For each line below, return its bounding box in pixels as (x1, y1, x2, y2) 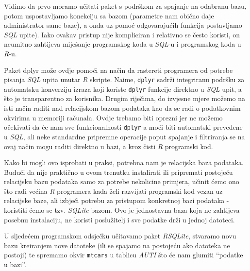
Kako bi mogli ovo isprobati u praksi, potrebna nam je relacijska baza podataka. (4, 157, 244, 168)
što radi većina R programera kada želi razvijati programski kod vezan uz (4, 186, 223, 196)
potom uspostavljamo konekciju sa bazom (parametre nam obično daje (4, 10, 214, 20)
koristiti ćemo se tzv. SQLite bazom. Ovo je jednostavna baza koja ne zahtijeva (4, 205, 240, 215)
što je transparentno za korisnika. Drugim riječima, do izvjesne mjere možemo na (4, 93, 245, 103)
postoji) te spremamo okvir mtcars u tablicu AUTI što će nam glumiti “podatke (4, 250, 243, 260)
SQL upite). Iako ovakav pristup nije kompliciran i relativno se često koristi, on (4, 29, 240, 39)
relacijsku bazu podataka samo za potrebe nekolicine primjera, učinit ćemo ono (4, 176, 239, 186)
